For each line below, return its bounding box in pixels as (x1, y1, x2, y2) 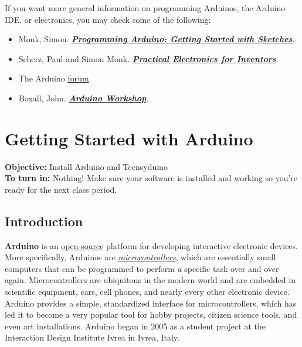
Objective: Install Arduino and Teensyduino (5, 160, 168, 172)
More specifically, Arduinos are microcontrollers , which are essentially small (5, 251, 276, 263)
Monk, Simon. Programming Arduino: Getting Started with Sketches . (18, 33, 295, 45)
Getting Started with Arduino (5, 126, 253, 150)
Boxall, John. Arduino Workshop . (18, 91, 149, 104)
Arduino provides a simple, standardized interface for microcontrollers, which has (5, 297, 297, 309)
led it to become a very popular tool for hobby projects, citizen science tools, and (5, 308, 297, 321)
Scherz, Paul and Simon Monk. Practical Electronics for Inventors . (18, 52, 279, 64)
